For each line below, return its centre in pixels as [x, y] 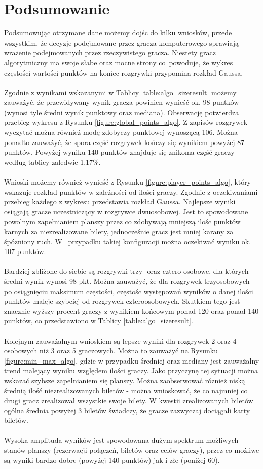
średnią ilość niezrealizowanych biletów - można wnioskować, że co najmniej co [126, 390]
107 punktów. [25, 251]
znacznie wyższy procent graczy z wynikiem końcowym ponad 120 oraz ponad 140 [131, 311]
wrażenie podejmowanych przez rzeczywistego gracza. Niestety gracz [110, 52]
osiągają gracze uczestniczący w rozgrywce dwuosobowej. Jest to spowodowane [126, 211]
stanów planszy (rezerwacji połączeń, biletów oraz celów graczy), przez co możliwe [132, 450]
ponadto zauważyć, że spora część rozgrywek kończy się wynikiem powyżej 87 [124, 142]
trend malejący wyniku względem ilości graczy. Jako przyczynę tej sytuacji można [131, 370]
